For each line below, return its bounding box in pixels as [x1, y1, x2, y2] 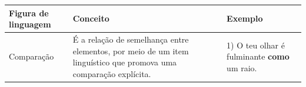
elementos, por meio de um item [72, 44, 189, 57]
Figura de [9, 6, 49, 19]
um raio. [227, 61, 257, 74]
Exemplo [227, 12, 263, 25]
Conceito [72, 12, 109, 25]
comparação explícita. [72, 67, 151, 79]
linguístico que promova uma [72, 56, 177, 68]
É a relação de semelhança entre [72, 33, 189, 45]
